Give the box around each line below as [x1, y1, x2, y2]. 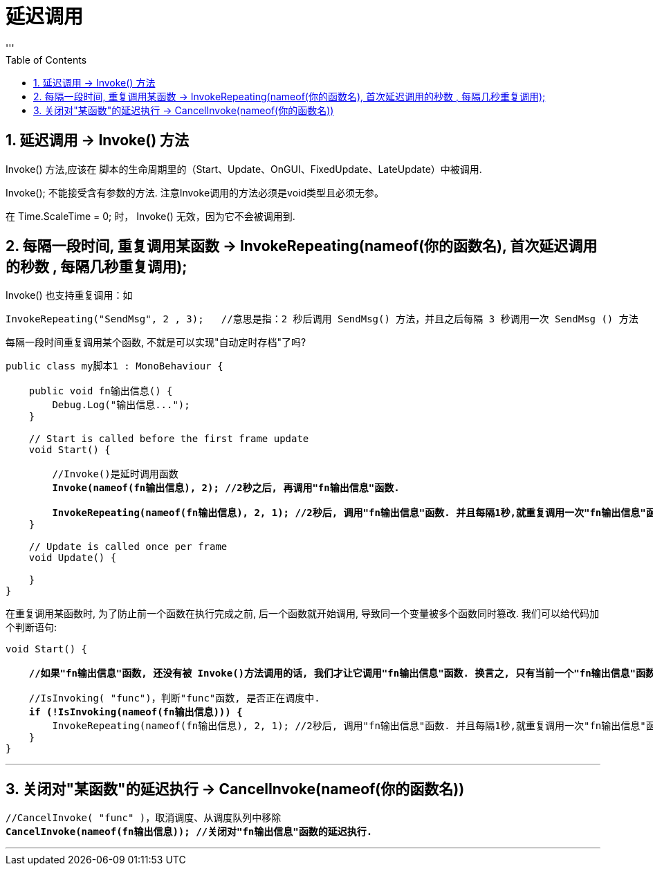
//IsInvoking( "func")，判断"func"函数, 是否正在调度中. [28, 693, 320, 704]
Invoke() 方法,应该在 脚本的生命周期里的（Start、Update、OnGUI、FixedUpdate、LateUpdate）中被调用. [6, 163, 482, 175]
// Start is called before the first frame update [28, 433, 309, 445]
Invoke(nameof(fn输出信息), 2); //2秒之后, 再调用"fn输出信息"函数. [52, 482, 400, 494]
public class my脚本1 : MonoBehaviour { [6, 360, 223, 372]
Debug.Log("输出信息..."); [52, 399, 190, 411]
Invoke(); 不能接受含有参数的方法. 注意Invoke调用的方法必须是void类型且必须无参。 [6, 186, 384, 199]
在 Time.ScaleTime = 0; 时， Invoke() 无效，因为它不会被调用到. [6, 210, 295, 222]
